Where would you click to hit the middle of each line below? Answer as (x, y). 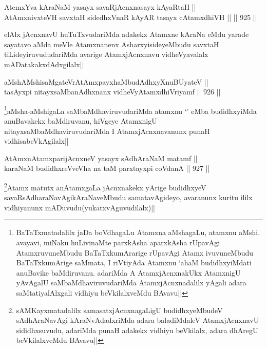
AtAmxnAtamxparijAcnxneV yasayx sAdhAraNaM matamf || (101, 158)
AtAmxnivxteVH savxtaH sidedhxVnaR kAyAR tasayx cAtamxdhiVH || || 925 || (131, 17)
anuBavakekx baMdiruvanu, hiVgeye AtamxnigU (81, 121)
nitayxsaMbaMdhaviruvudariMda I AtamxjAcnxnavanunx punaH (107, 131)
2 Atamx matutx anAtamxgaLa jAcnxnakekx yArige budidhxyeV (105, 186)
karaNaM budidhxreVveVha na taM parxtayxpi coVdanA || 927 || (107, 168)
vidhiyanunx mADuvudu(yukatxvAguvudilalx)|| (80, 207)
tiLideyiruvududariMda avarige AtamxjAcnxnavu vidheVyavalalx (106, 54)
